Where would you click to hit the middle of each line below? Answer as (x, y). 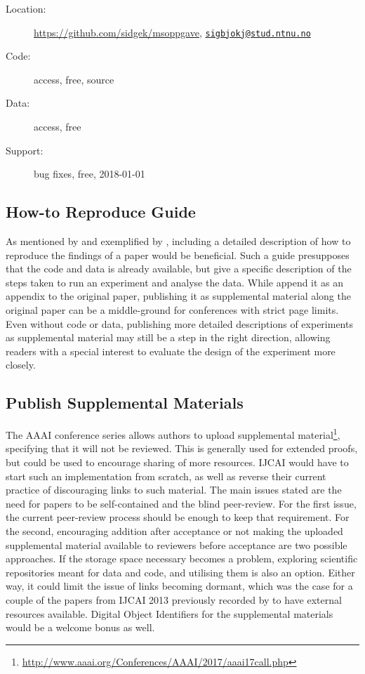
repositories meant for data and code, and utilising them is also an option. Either (180, 572)
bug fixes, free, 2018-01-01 (89, 174)
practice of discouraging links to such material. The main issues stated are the (174, 490)
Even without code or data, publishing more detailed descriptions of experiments (179, 323)
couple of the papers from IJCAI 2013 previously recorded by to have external (174, 599)
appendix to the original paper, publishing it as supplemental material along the (178, 296)
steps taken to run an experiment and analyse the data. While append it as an (175, 282)
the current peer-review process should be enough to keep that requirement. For (178, 517)
